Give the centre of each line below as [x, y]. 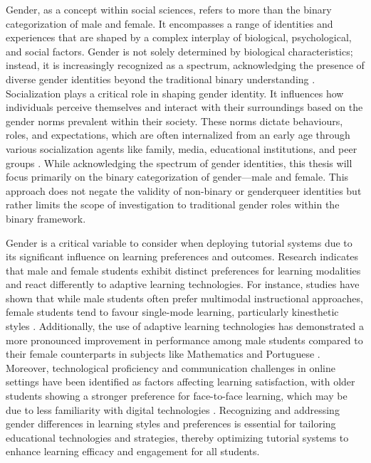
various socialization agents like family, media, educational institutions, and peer [182, 148]
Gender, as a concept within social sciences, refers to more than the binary [169, 9]
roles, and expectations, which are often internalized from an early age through [178, 135]
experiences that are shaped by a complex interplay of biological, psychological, [179, 37]
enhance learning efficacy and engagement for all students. [133, 451]
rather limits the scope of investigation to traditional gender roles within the [173, 204]
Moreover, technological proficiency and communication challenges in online [171, 367]
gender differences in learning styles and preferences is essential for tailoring [171, 424]
